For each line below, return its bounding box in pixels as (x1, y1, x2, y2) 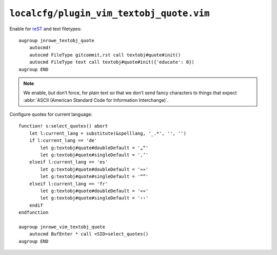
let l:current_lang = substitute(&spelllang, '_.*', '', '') (29, 130, 187, 136)
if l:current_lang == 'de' (29, 138, 97, 143)
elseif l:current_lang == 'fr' (29, 180, 108, 187)
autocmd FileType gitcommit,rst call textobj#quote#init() (29, 52, 181, 58)
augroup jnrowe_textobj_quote (18, 38, 95, 43)
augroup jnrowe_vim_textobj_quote (18, 224, 105, 230)
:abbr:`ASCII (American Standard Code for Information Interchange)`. (23, 97, 169, 103)
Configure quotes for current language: (9, 111, 92, 118)
